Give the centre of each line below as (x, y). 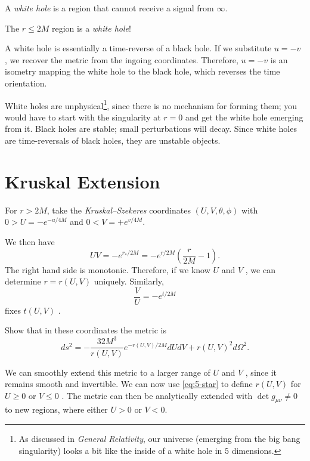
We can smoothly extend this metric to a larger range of (108, 372)
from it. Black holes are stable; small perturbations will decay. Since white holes (151, 129)
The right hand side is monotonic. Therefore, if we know (108, 269)
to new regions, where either (56, 409)
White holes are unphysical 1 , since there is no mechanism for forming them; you (151, 104)
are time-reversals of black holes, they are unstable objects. (113, 140)
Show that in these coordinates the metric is (86, 330)
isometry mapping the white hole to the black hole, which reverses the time (142, 71)
